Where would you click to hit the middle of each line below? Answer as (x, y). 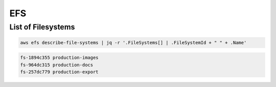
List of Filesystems (42, 27)
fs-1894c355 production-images (60, 58)
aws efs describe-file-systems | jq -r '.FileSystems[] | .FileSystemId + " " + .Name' (133, 42)
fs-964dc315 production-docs (57, 65)
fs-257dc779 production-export (60, 72)
